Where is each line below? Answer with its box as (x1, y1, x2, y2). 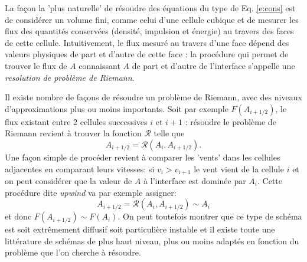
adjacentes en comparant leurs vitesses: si (5, 162, 155, 175)
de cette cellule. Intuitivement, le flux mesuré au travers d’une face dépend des (5, 36, 289, 48)
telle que (153, 127, 185, 139)
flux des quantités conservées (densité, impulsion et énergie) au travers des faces (5, 25, 294, 37)
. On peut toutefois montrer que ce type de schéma (117, 210, 302, 222)
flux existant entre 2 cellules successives (5, 115, 148, 127)
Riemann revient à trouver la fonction (5, 127, 142, 139)
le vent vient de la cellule (194, 162, 284, 175)
